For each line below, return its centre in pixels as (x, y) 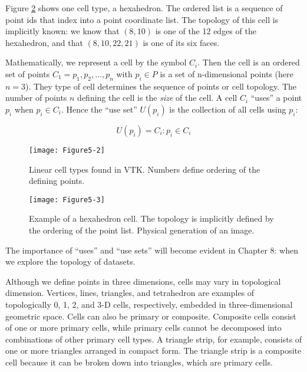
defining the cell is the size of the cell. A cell (157, 98)
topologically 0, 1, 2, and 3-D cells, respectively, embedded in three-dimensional (149, 304)
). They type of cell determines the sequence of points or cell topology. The (161, 86)
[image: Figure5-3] (67, 200)
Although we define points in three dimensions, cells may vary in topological (143, 281)
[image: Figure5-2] (67, 150)
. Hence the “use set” (99, 109)
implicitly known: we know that (62, 31)
